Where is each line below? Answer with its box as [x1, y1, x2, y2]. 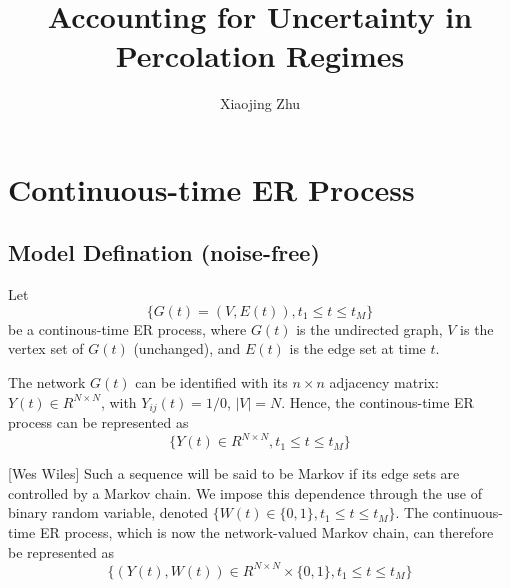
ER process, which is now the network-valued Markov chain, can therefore [39, 522, 494, 542]
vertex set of [8, 338, 84, 359]
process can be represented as [8, 412, 189, 433]
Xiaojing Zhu [219, 93, 301, 114]
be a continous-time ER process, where [8, 318, 247, 339]
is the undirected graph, [296, 318, 443, 339]
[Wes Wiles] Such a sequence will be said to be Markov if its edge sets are [8, 463, 460, 484]
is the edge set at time [289, 338, 426, 359]
